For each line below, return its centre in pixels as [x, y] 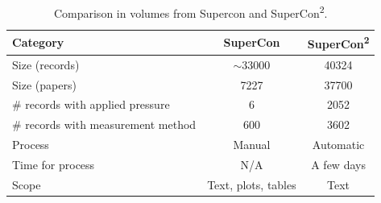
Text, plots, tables [252, 184]
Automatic [338, 145]
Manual [252, 145]
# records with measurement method [104, 124]
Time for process [54, 164]
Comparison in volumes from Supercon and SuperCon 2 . [190, 12]
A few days [338, 164]
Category [38, 42]
